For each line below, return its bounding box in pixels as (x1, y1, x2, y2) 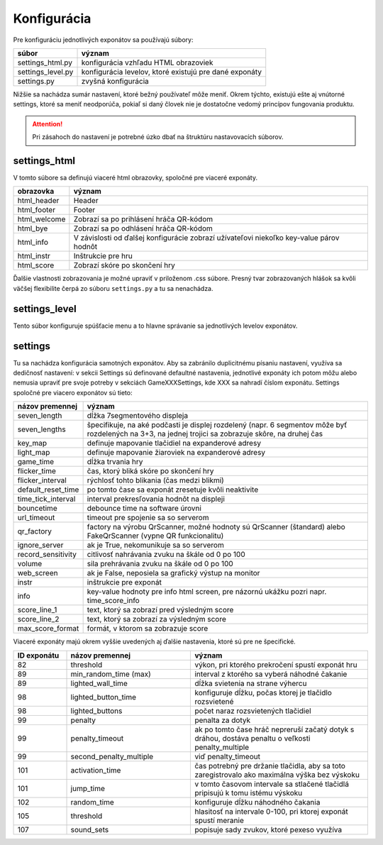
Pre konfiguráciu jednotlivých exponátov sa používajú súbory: (13, 35, 194, 44)
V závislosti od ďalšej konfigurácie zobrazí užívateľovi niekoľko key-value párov (73, 233, 340, 243)
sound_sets (70, 824, 109, 834)
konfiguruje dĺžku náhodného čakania (194, 797, 321, 807)
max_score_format (17, 624, 79, 634)
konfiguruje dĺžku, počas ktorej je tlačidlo (194, 687, 333, 697)
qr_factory (17, 526, 52, 536)
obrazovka (17, 187, 55, 197)
